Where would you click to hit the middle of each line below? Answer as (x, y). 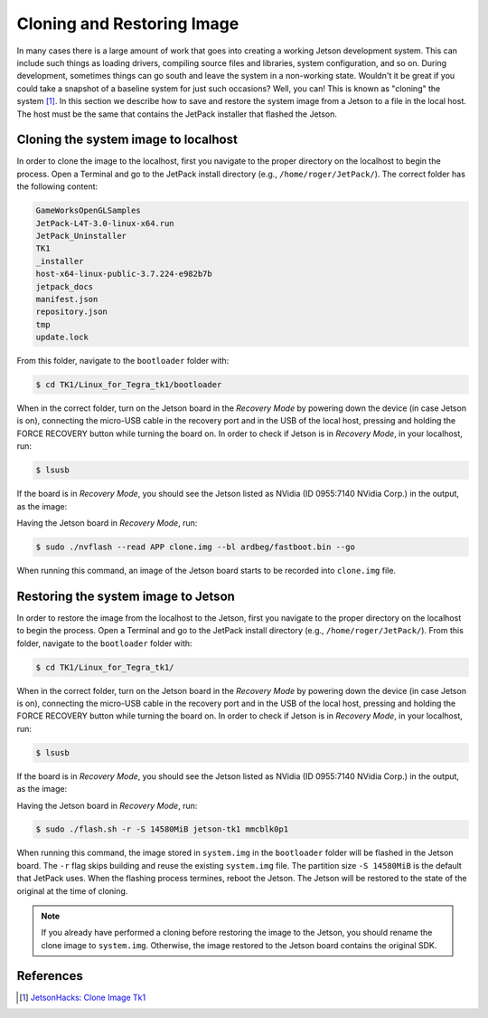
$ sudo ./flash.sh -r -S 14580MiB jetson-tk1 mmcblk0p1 (162, 829)
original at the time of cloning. (72, 890)
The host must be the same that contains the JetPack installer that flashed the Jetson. (177, 114)
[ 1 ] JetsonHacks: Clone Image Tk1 (83, 997)
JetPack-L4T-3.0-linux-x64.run (105, 223)
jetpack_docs (65, 286)
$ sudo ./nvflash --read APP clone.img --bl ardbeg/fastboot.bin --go (196, 547)
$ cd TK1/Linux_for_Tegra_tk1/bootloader (129, 385)
